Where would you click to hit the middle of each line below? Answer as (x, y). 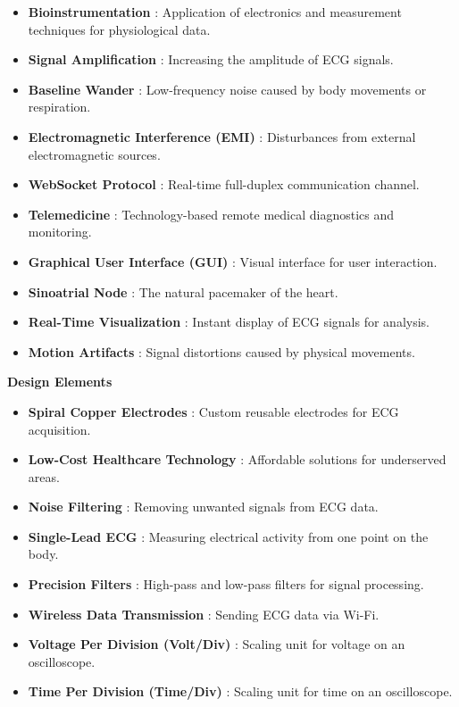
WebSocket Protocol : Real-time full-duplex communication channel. (224, 184)
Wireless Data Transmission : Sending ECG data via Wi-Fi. (204, 614)
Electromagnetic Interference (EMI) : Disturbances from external (222, 136)
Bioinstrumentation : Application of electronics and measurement (215, 12)
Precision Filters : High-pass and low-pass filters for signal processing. (226, 584)
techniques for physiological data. (119, 29)
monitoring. (60, 232)
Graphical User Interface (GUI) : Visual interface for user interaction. (233, 261)
